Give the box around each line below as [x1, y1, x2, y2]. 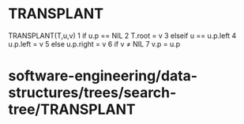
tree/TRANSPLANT [8, 100, 136, 118]
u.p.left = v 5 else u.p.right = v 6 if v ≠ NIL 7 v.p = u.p [8, 39, 181, 48]
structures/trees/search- [8, 84, 177, 102]
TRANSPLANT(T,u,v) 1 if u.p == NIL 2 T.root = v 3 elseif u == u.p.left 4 [8, 31, 237, 40]
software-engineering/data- [8, 67, 198, 85]
